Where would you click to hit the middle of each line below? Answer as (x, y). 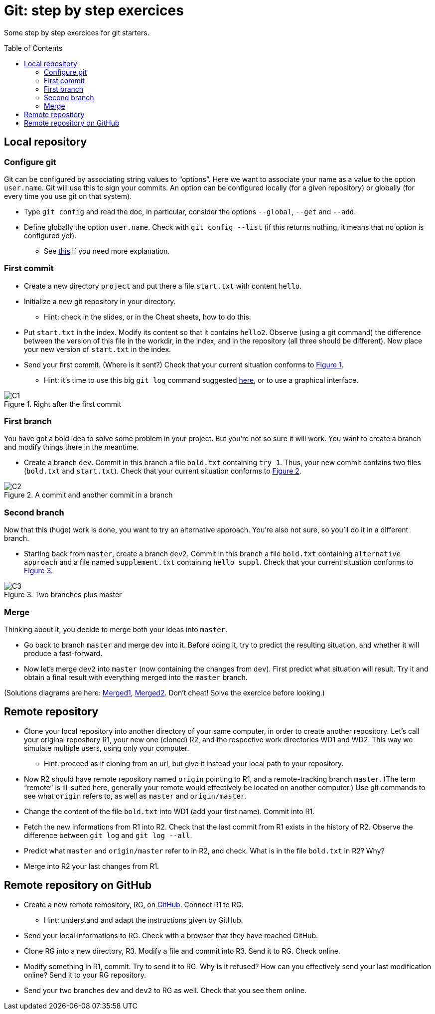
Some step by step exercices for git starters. (77, 32)
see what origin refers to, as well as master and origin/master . (136, 796)
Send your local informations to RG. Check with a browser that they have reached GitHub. (171, 935)
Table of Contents (33, 48)
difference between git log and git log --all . (108, 835)
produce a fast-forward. (63, 653)
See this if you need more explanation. (107, 251)
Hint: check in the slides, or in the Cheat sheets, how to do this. (147, 317)
